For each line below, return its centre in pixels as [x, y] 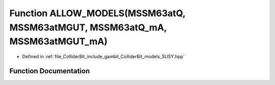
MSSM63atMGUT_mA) [59, 42]
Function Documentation [50, 71]
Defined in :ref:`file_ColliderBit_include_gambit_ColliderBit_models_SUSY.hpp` [103, 57]
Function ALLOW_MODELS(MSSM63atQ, [98, 13]
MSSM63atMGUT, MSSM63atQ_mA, [88, 27]
